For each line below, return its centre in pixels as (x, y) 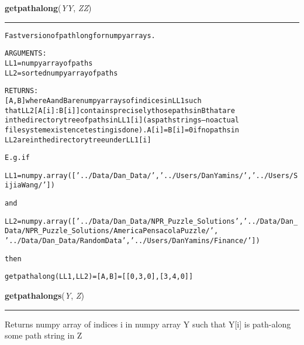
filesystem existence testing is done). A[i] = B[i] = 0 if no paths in (122, 130)
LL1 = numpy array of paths (49, 63)
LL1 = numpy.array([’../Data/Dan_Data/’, (82, 175)
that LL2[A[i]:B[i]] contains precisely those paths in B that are (120, 110)
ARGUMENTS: (26, 54)
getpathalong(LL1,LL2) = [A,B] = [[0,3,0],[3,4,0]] (99, 277)
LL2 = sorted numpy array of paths (61, 73)
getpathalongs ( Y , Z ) (44, 296)
